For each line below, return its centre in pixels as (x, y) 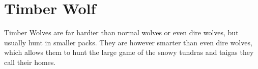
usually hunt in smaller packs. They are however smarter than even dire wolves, (128, 42)
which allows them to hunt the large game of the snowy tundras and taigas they (129, 52)
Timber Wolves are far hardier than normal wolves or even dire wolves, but (121, 32)
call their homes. (30, 62)
